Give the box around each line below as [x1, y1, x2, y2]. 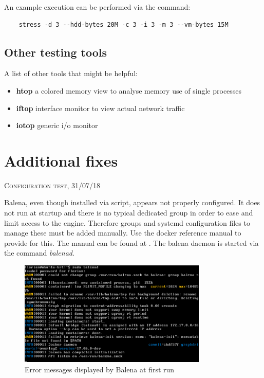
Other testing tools [4, 44, 107, 60]
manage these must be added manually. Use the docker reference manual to [4, 227, 241, 238]
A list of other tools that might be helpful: [4, 68, 138, 79]
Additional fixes [4, 150, 118, 171]
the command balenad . [4, 247, 74, 258]
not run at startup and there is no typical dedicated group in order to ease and [4, 207, 253, 218]
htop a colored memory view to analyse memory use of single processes [16, 85, 242, 96]
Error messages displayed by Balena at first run [25, 364, 175, 375]
